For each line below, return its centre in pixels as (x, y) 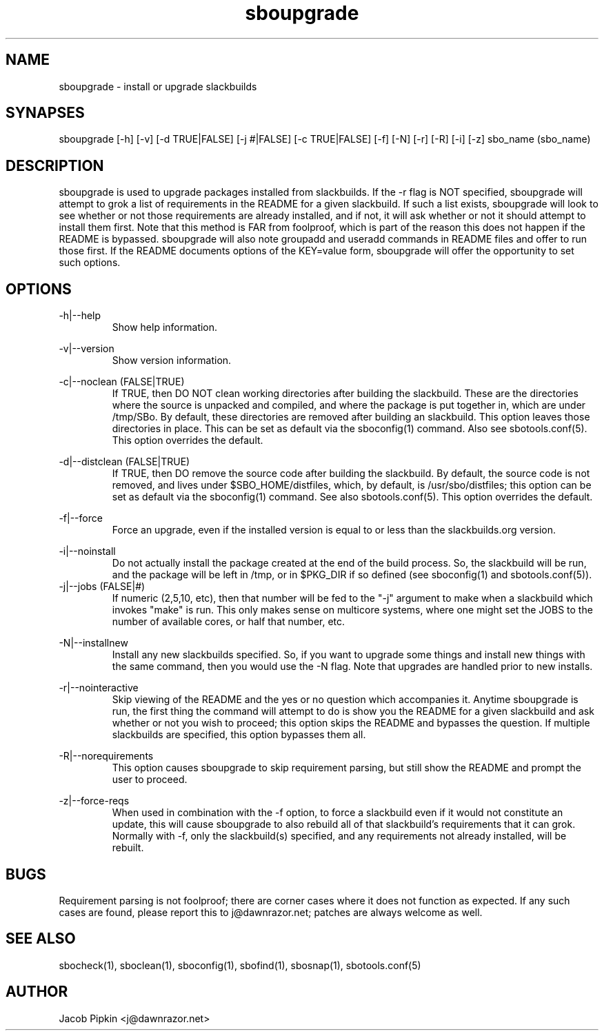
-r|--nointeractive (99, 688)
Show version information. (172, 360)
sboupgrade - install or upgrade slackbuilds (158, 86)
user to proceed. (150, 780)
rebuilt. (128, 848)
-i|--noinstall (87, 551)
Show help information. (165, 327)
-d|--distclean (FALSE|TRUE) (124, 462)
